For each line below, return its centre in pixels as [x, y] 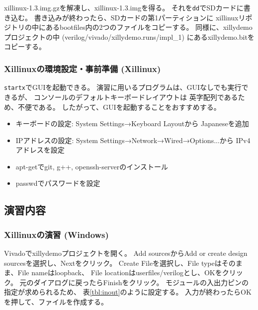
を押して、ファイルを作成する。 [56, 302]
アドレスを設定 [40, 150]
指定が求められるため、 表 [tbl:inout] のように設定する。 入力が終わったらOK [128, 292]
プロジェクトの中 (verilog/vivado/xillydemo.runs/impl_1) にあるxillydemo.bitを [129, 37]
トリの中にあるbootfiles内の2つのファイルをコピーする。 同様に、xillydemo [131, 27]
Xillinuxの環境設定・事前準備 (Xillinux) [83, 68]
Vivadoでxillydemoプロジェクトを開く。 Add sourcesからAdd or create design [126, 253]
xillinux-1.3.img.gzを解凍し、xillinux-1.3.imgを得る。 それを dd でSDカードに [124, 7]
